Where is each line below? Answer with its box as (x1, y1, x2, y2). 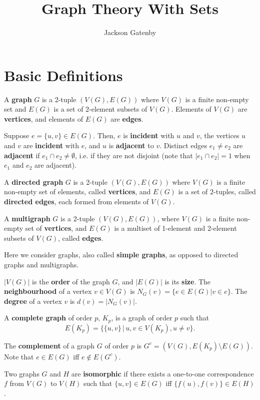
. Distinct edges (159, 140, 207, 151)
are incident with (23, 140, 79, 151)
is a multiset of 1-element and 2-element (114, 223, 237, 233)
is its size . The (164, 276, 211, 286)
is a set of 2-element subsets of (53, 104, 147, 114)
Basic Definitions (4, 65, 123, 85)
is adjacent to (108, 140, 154, 151)
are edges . (110, 113, 143, 124)
